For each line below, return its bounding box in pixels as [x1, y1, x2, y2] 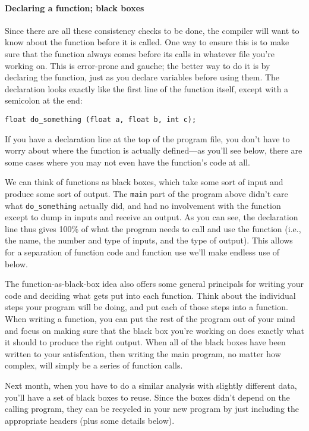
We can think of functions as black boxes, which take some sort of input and [5, 176, 283, 188]
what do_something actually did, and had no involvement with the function [5, 199, 281, 211]
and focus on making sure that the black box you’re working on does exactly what [5, 324, 304, 336]
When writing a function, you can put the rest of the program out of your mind [5, 313, 295, 325]
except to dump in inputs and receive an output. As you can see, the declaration [5, 211, 298, 223]
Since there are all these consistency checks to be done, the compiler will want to [5, 24, 299, 36]
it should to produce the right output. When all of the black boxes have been [5, 336, 286, 348]
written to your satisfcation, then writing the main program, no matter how [5, 347, 281, 360]
